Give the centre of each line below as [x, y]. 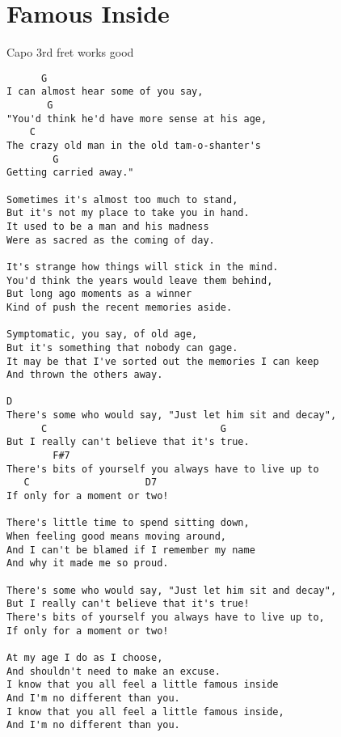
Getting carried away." [70, 173]
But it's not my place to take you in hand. [128, 213]
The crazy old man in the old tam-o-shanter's [134, 146]
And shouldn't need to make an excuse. [114, 671]
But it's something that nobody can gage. [122, 347]
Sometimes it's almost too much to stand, [122, 199]
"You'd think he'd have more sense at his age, [137, 119]
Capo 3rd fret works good [70, 52]
